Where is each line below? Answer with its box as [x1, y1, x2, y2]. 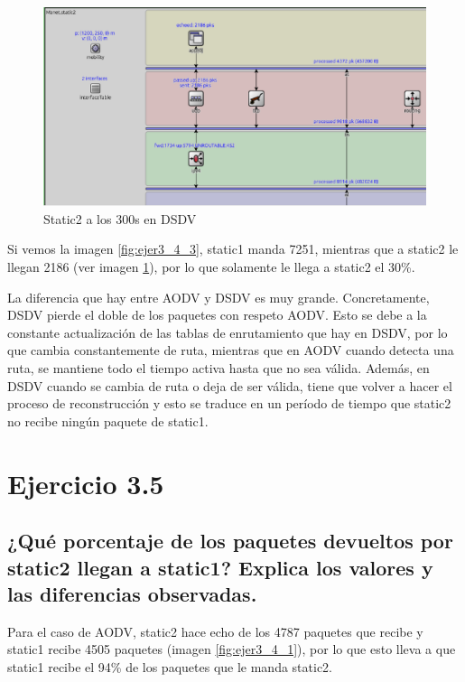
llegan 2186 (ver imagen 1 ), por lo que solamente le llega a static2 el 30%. [7, 257, 415, 276]
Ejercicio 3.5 [7, 464, 164, 501]
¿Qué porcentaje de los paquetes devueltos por [7, 527, 453, 555]
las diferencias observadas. [7, 579, 257, 607]
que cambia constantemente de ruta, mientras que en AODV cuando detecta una [7, 341, 454, 360]
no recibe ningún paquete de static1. [7, 411, 209, 430]
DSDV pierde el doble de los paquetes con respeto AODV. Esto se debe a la [7, 305, 427, 324]
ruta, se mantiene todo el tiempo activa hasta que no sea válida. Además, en [7, 359, 430, 378]
